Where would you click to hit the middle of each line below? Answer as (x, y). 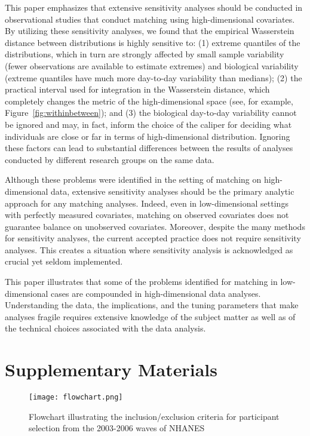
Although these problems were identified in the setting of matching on (133, 179)
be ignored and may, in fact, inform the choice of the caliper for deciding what (148, 124)
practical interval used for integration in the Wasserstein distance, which (137, 89)
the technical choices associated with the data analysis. (105, 328)
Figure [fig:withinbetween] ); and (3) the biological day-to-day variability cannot (151, 113)
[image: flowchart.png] (76, 397)
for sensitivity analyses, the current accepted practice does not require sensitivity (153, 238)
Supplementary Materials (111, 369)
